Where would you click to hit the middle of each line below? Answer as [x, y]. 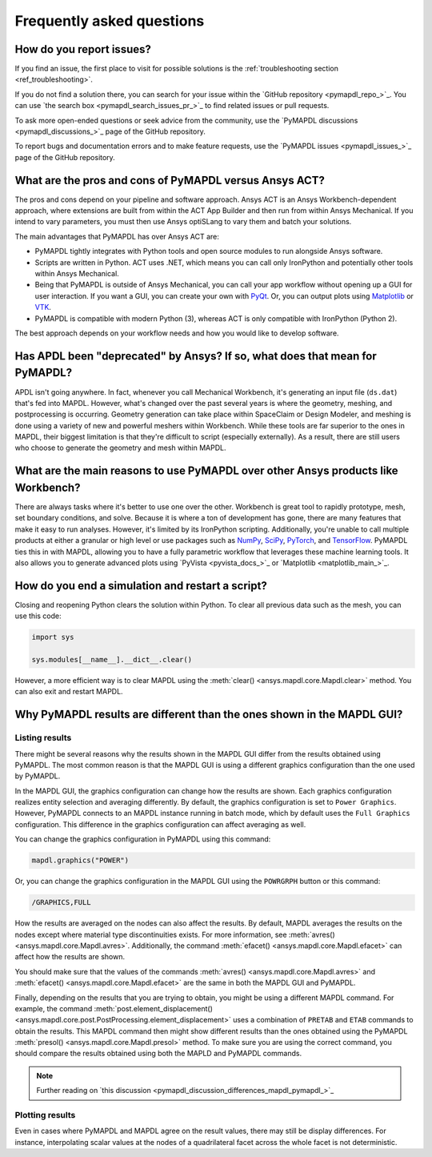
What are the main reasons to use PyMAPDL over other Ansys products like [207, 471]
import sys [53, 637]
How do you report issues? [83, 49]
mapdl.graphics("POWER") [80, 860]
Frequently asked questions [110, 21]
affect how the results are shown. [70, 957]
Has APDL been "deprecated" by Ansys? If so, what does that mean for [196, 356]
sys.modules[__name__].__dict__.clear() [112, 659]
